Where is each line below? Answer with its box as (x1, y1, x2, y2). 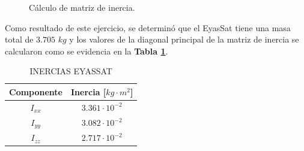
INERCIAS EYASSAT (29, 65, 112, 77)
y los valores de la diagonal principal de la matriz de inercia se (69, 33, 299, 46)
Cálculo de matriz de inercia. (29, 1, 135, 13)
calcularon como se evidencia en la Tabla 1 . (5, 44, 168, 57)
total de (5, 33, 34, 46)
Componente (9, 85, 62, 98)
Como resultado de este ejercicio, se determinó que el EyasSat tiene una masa (5, 21, 291, 34)
